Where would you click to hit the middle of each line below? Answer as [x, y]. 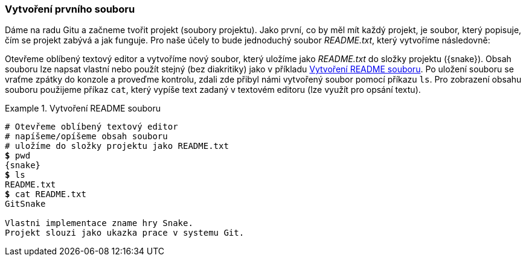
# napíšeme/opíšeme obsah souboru [86, 137]
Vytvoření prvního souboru [70, 9]
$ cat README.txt [46, 194]
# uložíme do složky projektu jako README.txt [117, 146]
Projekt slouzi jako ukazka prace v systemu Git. [125, 233]
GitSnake [25, 204]
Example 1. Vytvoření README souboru [83, 108]
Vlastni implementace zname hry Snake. [99, 223]
